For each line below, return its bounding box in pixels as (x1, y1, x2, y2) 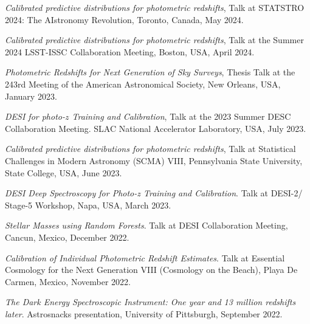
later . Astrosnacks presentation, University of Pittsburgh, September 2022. (5, 307, 283, 320)
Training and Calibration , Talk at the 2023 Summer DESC (72, 110, 291, 123)
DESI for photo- (5, 110, 65, 123)
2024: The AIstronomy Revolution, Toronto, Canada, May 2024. (5, 13, 244, 26)
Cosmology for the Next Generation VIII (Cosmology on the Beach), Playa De (5, 263, 298, 276)
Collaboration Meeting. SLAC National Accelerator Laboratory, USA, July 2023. (5, 122, 306, 134)
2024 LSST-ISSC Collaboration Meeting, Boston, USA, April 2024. (5, 45, 255, 58)
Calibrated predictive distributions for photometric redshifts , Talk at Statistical (5, 142, 296, 155)
